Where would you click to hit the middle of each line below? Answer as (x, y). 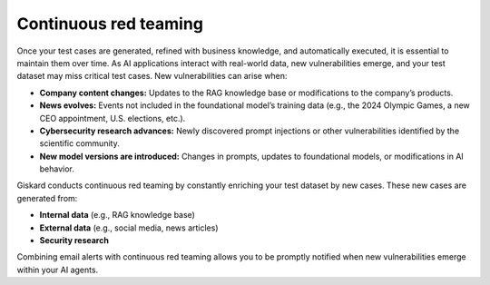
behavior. (57, 169)
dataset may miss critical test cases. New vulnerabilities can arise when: (152, 76)
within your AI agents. (58, 270)
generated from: (47, 198)
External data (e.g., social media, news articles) (129, 228)
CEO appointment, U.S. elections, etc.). (113, 118)
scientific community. (79, 143)
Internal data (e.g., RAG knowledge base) (117, 215)
